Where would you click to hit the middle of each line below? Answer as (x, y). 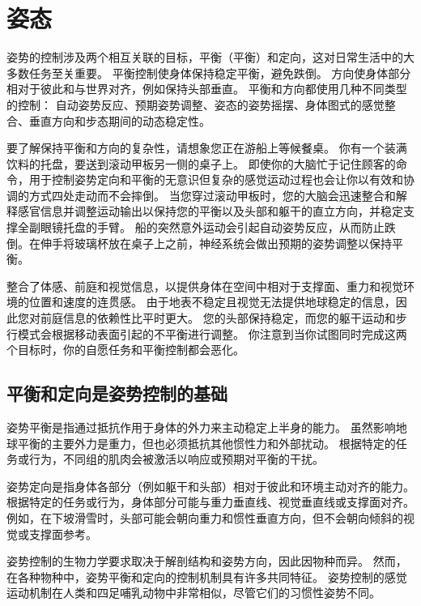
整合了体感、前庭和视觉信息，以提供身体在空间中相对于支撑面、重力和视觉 (205, 286)
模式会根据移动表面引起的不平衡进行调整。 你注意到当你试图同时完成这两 (212, 333)
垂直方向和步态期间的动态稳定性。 (119, 120)
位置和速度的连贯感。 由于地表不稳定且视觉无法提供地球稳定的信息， (212, 302)
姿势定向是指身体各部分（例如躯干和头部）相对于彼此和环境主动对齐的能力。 (210, 486)
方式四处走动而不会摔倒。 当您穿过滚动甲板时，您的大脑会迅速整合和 (212, 195)
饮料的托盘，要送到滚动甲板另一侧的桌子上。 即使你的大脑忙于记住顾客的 (201, 163)
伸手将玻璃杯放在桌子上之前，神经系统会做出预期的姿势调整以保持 (216, 243)
